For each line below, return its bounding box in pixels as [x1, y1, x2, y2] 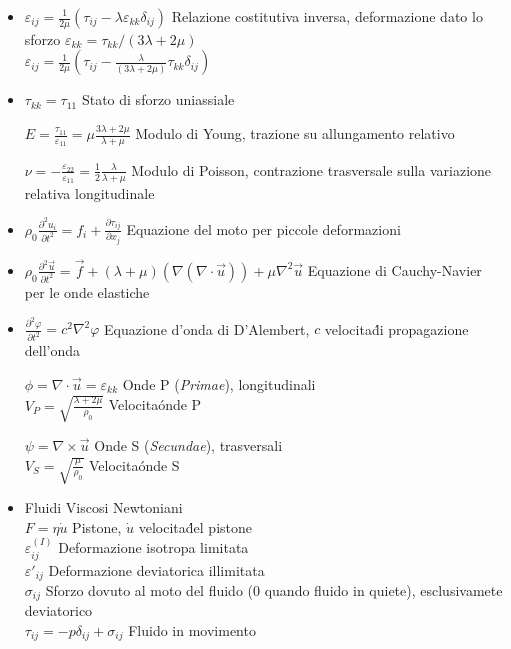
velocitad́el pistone [138, 516, 252, 537]
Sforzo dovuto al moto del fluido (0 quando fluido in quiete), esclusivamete [45, 579, 503, 600]
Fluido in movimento [128, 620, 256, 640]
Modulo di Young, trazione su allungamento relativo [135, 123, 455, 144]
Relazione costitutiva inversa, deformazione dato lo [171, 6, 483, 26]
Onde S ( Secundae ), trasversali [94, 435, 283, 456]
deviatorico [24, 600, 93, 621]
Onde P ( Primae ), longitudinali [122, 373, 316, 394]
